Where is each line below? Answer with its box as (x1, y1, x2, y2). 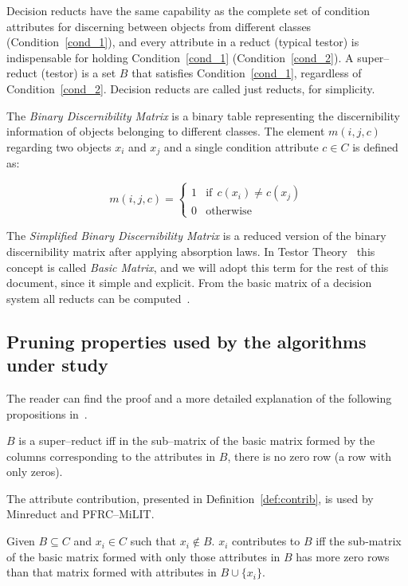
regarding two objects (6, 138, 112, 155)
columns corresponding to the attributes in (6, 447, 216, 464)
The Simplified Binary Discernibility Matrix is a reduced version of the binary (6, 227, 386, 244)
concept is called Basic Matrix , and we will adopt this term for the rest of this (6, 258, 389, 275)
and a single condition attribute (163, 138, 319, 155)
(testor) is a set (41, 65, 116, 81)
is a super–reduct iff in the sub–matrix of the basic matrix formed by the (18, 432, 375, 449)
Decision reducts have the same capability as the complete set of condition (6, 2, 370, 18)
